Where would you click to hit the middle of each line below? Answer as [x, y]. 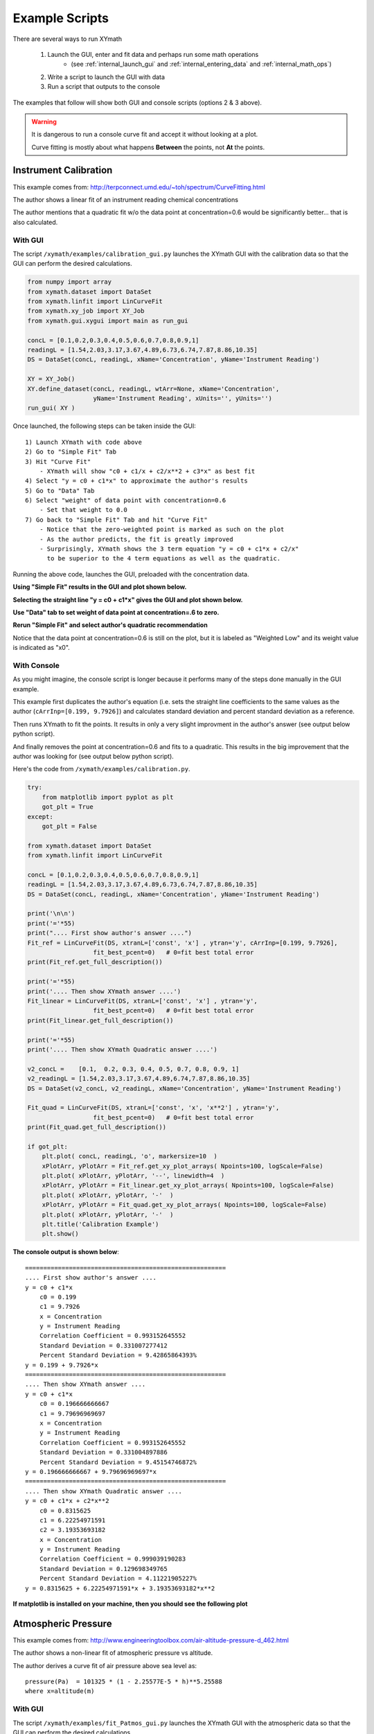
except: [40, 816]
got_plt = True [68, 807]
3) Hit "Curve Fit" [58, 462]
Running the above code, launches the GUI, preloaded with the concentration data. [131, 574]
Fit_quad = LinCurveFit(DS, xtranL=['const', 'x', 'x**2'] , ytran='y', [153, 1108]
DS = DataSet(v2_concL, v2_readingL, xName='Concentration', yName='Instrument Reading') [185, 1088]
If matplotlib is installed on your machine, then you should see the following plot [130, 1604]
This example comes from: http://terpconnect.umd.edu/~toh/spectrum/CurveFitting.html [139, 187]
